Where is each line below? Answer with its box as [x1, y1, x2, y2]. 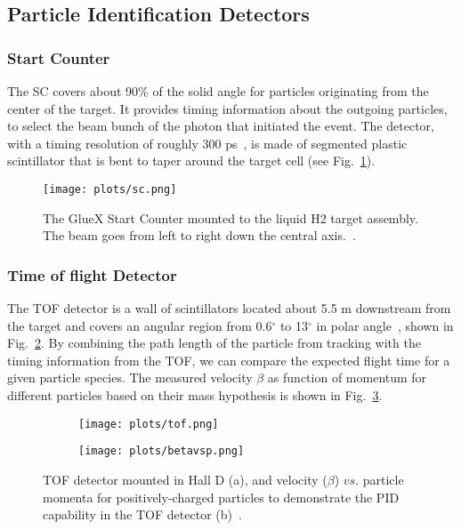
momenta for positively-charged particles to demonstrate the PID [43, 487, 400, 506]
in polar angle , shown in [316, 316, 454, 334]
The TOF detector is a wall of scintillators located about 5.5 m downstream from [7, 299, 451, 317]
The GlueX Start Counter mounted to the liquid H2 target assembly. [43, 208, 418, 227]
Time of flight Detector [7, 263, 177, 285]
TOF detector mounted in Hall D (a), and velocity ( [43, 470, 328, 488]
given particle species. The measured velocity [7, 368, 253, 387]
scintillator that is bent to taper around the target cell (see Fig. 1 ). [7, 151, 376, 170]
